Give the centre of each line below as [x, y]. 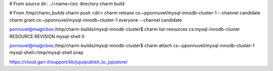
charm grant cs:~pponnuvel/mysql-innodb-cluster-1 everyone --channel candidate [96, 20]
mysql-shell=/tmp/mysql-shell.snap [46, 52]
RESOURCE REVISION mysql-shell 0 [47, 36]
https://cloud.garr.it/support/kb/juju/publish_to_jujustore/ [69, 62]
